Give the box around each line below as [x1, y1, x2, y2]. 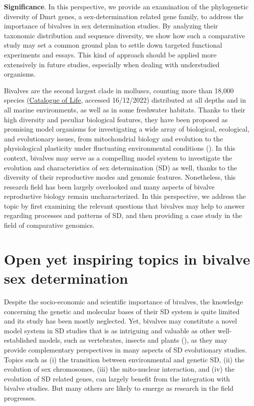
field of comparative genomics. [4, 220, 95, 230]
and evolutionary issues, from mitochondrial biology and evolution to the [4, 133, 223, 143]
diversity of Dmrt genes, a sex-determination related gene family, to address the [4, 11, 244, 21]
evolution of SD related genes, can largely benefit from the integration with [4, 373, 230, 383]
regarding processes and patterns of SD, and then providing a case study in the [4, 210, 242, 220]
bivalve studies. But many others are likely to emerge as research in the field [4, 383, 234, 393]
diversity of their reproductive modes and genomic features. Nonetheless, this [4, 172, 236, 182]
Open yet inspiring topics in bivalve [4, 248, 250, 269]
